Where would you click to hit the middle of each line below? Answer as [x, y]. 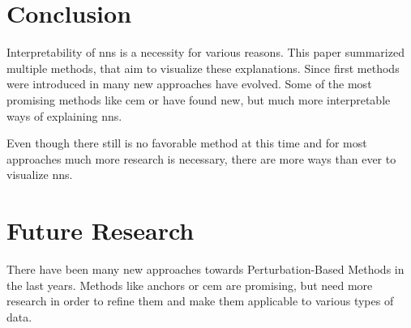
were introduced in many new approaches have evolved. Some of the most [189, 84]
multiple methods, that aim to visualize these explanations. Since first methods [203, 68]
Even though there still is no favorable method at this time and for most [187, 143]
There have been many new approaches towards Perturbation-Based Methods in [205, 269]
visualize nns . [40, 175]
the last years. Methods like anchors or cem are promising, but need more [190, 285]
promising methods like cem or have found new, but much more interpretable [199, 99]
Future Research [101, 230]
